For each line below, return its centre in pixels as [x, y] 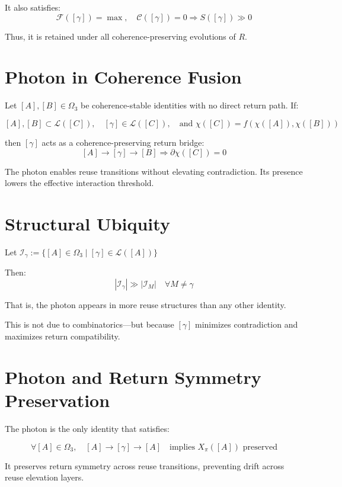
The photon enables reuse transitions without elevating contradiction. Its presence [154, 171]
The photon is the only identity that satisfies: [87, 428]
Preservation [57, 400]
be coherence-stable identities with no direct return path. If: [190, 105]
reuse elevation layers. [44, 477]
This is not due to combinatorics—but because [90, 324]
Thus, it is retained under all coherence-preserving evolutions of [120, 36]
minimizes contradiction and [247, 324]
